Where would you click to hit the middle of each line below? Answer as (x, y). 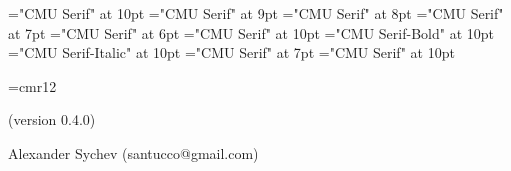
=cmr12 (32, 85)
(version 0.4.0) (52, 119)
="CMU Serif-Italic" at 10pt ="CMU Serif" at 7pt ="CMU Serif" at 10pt (231, 52)
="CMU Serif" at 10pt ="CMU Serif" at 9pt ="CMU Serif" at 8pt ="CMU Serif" (256, 13)
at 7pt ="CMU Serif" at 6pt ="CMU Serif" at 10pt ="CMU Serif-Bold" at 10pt (251, 32)
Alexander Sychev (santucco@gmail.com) (133, 152)
